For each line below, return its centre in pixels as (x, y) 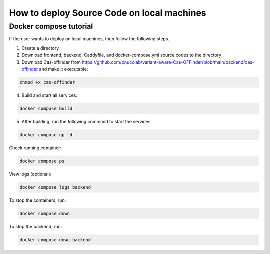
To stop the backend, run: (36, 226)
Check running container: (35, 148)
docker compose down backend (55, 239)
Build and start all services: (49, 95)
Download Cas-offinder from (51, 62)
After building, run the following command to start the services (86, 121)
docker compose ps (42, 161)
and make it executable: (64, 69)
